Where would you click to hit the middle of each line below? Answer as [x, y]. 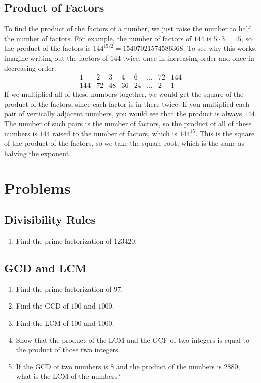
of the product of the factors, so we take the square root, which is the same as [124, 143]
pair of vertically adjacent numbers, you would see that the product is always [123, 113]
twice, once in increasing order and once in [189, 58]
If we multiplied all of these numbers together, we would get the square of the [124, 94]
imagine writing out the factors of [56, 58]
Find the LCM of [42, 322]
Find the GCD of [42, 306]
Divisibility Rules [50, 220]
